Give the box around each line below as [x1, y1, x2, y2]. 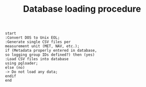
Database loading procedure [23, 3, 141, 15]
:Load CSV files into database [5, 57, 69, 62]
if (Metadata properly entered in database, [5, 48, 97, 53]
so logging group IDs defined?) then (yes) [5, 52, 95, 57]
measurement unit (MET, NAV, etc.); [5, 44, 80, 49]
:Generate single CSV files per [5, 40, 71, 44]
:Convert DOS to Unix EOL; [5, 35, 60, 40]
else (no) [5, 65, 25, 70]
